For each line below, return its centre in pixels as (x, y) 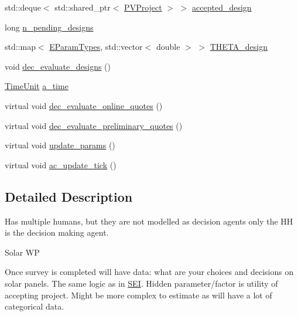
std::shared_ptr (83, 7)
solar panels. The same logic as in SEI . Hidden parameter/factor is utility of (141, 283)
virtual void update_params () (60, 145)
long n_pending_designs (49, 27)
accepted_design (222, 7)
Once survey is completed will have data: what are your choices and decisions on (149, 272)
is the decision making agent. (57, 232)
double (168, 47)
